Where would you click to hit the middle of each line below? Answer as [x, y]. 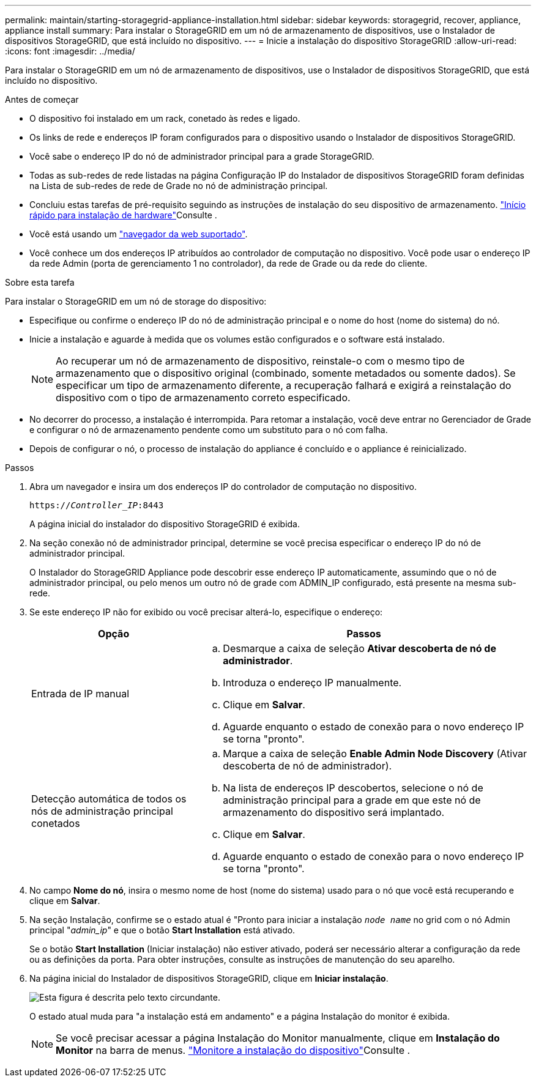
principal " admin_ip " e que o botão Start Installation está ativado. [162, 930]
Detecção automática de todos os [109, 799]
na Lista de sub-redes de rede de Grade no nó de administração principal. [179, 186]
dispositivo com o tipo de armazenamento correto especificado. [203, 398]
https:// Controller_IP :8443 [97, 505]
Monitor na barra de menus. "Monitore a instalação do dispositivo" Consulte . [233, 1050]
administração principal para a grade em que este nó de [352, 800]
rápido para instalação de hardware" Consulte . [123, 215]
